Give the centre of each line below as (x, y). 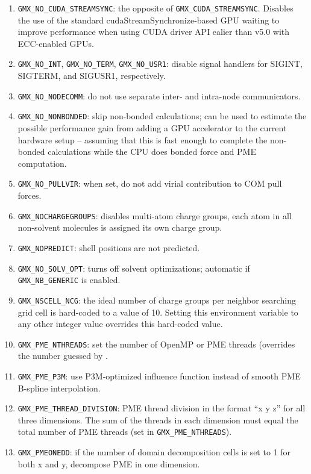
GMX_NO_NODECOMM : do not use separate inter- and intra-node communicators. (159, 95)
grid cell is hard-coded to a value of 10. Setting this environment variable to (158, 312)
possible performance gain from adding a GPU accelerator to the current (152, 128)
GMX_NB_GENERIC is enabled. (69, 280)
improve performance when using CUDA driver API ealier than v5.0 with (154, 32)
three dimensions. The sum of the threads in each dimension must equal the (158, 419)
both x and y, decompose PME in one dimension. (109, 463)
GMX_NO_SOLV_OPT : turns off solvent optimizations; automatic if (134, 268)
